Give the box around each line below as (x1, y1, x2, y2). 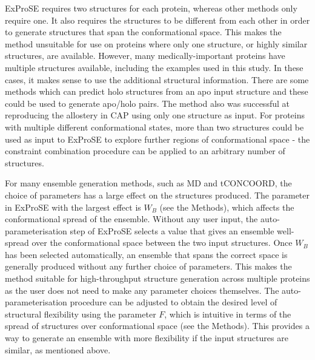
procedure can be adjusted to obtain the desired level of (70, 296, 277, 308)
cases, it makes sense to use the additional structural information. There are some (5, 73, 309, 86)
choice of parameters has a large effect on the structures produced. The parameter (5, 188, 310, 201)
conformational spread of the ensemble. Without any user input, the (5, 212, 258, 225)
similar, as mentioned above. (5, 343, 111, 356)
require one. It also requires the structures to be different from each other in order (5, 13, 310, 26)
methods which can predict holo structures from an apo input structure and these (5, 85, 308, 98)
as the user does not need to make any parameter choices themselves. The (5, 284, 279, 296)
